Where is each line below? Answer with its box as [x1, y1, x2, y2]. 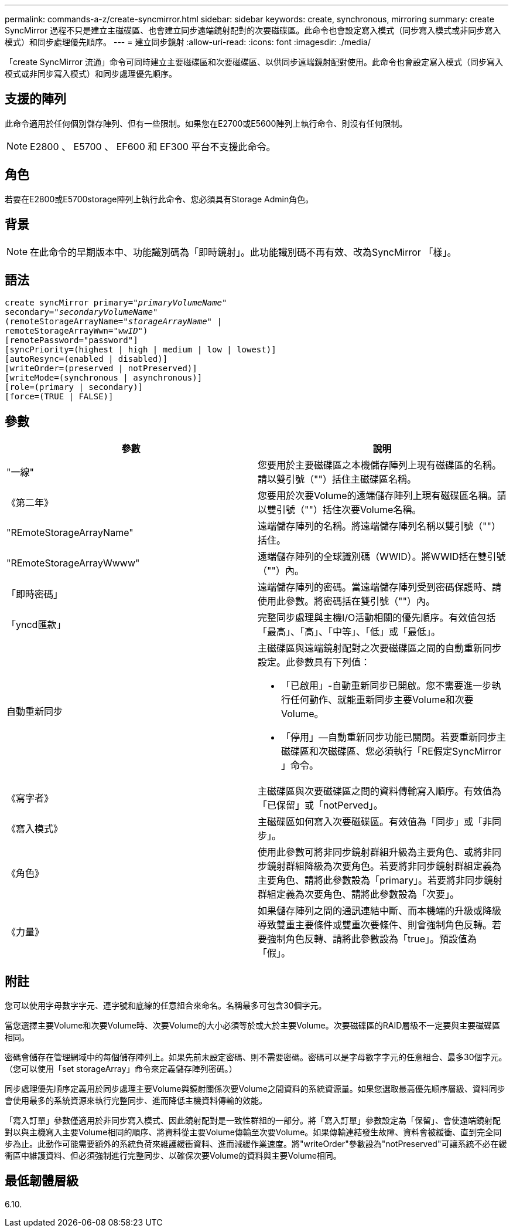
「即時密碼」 [6, 588, 63, 600]
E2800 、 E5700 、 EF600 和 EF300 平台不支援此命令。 [30, 140, 276, 152]
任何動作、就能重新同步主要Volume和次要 [290, 694, 474, 706]
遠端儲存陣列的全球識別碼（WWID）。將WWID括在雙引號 [258, 551, 506, 563]
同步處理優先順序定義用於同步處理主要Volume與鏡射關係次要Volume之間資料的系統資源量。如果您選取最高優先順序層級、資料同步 [5, 1084, 505, 1094]
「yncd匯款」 [6, 619, 66, 631]
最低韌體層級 [5, 1173, 78, 1189]
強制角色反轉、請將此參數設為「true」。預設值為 [267, 933, 477, 945]
